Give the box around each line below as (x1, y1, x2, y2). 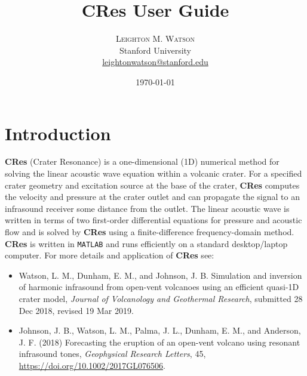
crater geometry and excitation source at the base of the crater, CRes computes (5, 178, 300, 191)
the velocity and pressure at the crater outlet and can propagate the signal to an (5, 190, 300, 203)
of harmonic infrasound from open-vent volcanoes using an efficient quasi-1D (19, 281, 299, 293)
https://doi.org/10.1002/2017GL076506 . (19, 359, 165, 371)
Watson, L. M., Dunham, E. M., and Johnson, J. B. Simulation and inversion (19, 269, 302, 281)
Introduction (5, 121, 111, 145)
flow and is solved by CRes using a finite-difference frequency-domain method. (5, 226, 294, 238)
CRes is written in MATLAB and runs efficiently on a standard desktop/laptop (5, 237, 288, 249)
